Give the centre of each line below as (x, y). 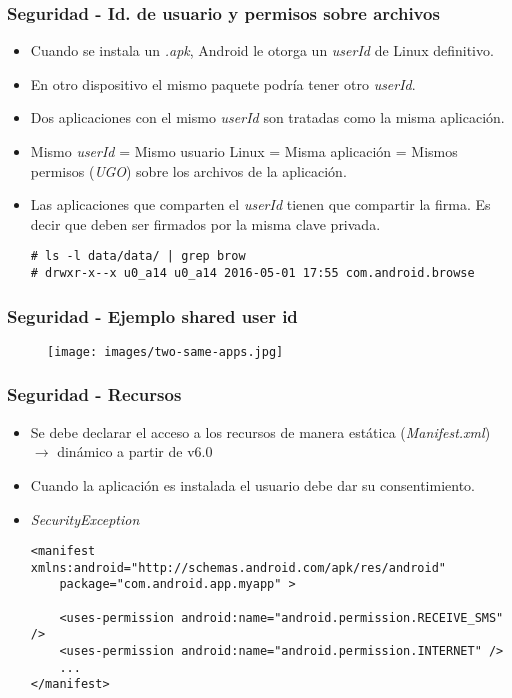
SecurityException (85, 518)
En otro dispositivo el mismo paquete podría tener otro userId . (223, 83)
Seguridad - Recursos (94, 394)
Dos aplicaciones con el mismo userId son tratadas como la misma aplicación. (267, 117)
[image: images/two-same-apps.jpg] (165, 351)
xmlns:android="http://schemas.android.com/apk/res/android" (238, 567)
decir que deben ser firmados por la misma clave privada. (205, 223)
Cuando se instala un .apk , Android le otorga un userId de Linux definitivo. (262, 50)
